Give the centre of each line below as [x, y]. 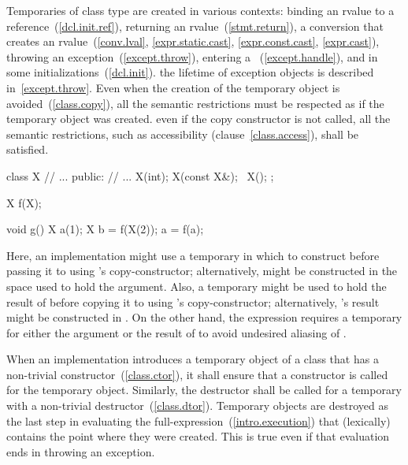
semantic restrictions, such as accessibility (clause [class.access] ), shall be [183, 134]
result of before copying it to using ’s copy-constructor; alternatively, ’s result [193, 301]
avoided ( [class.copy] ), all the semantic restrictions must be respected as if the [195, 103]
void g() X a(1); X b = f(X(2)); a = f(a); [105, 229]
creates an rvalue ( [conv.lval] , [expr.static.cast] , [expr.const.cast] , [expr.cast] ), [193, 41]
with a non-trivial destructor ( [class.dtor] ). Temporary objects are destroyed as [197, 405]
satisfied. [28, 149]
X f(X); [24, 202]
